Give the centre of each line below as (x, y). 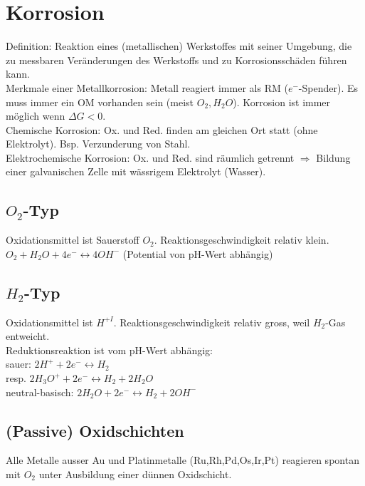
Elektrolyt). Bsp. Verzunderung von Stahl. (98, 144)
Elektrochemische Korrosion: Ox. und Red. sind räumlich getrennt (150, 157)
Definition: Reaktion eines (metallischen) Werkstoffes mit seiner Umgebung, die (179, 46)
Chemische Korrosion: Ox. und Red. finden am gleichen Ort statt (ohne (162, 129)
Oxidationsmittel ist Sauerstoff (73, 240)
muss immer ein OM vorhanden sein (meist (100, 102)
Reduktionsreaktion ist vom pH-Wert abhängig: (109, 350)
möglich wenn (36, 116)
